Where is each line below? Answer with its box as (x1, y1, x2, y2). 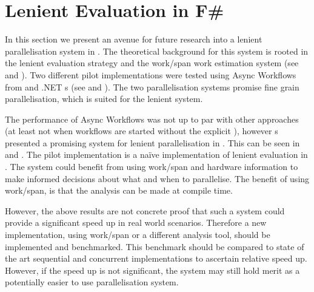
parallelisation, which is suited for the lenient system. (5, 92, 203, 105)
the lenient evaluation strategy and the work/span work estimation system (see (5, 56, 299, 69)
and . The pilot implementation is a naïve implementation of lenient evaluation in (5, 148, 308, 161)
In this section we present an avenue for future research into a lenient (5, 33, 262, 46)
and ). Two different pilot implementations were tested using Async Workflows (5, 68, 296, 81)
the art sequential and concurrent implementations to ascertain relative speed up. (5, 252, 307, 265)
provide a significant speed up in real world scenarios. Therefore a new (5, 216, 267, 229)
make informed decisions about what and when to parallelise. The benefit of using (5, 172, 310, 185)
